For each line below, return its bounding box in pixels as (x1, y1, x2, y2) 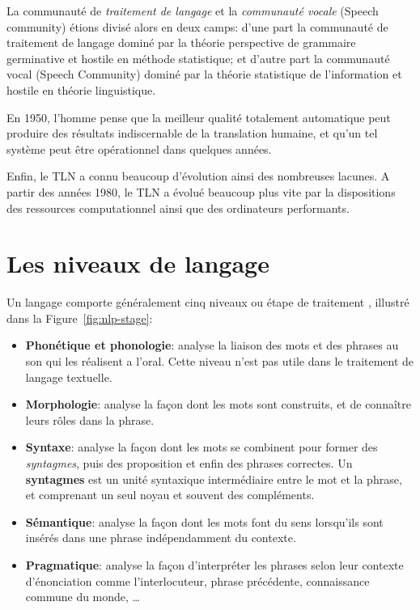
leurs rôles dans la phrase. (25, 411, 155, 428)
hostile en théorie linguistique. (6, 81, 156, 98)
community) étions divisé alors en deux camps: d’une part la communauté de (6, 18, 388, 35)
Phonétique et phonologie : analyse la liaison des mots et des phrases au (25, 337, 399, 354)
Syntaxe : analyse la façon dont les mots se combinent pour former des (25, 438, 378, 455)
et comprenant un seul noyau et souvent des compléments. (25, 486, 315, 503)
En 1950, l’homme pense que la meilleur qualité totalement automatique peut (6, 108, 391, 125)
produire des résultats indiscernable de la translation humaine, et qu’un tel (6, 125, 378, 142)
